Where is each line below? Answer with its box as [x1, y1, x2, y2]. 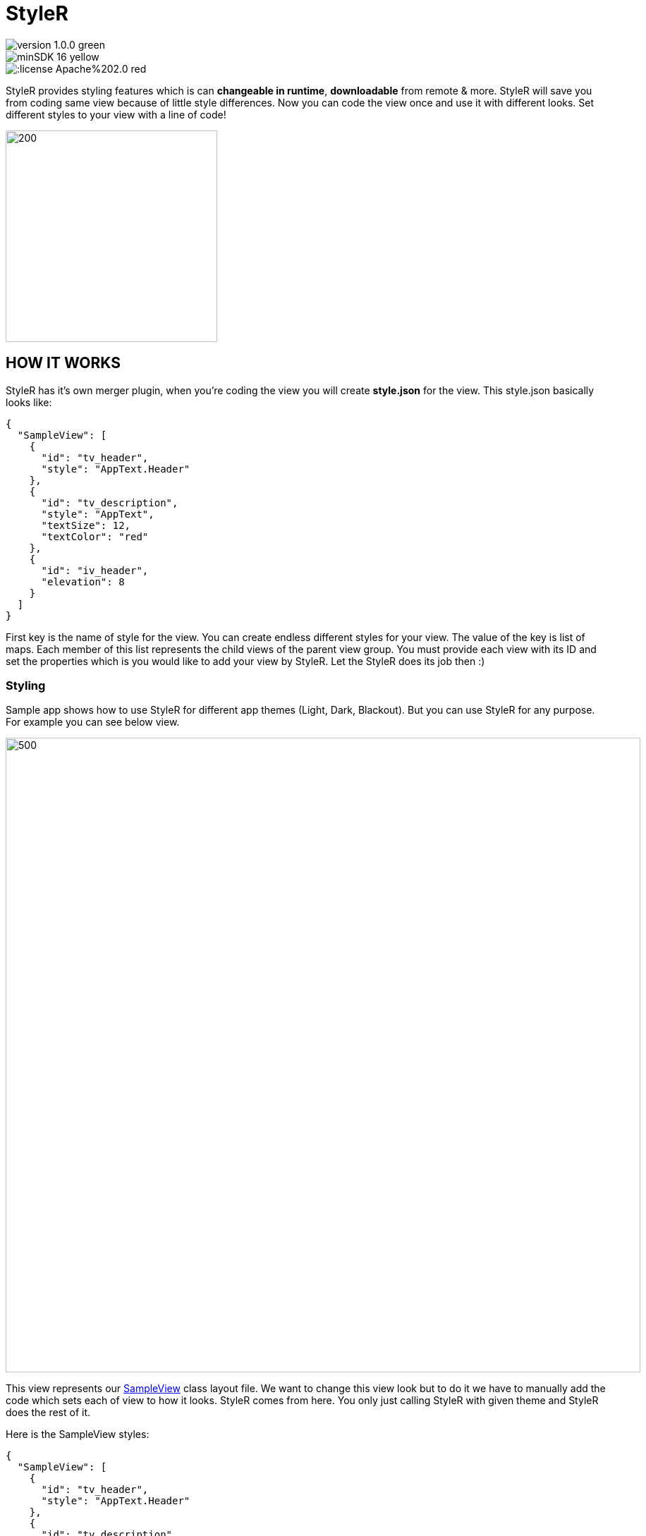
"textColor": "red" [41, 530, 149, 542]
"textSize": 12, [41, 519, 131, 531]
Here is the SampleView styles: [6, 1428, 150, 1441]
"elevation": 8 [41, 575, 125, 587]
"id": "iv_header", [41, 564, 149, 576]
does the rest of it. [6, 1406, 91, 1419]
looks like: [6, 396, 52, 408]
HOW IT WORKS [6, 354, 121, 372]
